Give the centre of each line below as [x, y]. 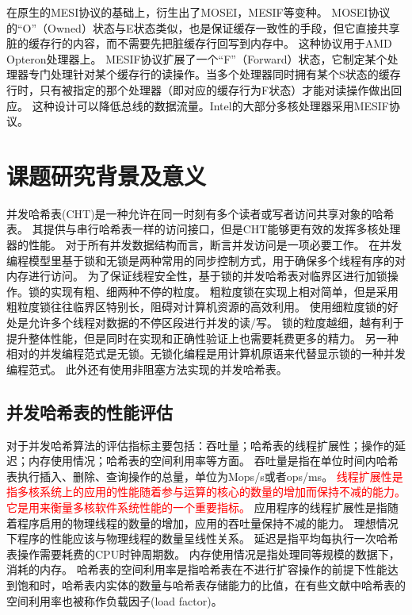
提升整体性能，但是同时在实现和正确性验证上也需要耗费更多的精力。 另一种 [202, 338]
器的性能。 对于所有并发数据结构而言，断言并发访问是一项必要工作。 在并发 [204, 245]
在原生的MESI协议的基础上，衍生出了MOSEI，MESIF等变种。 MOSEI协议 [198, 12]
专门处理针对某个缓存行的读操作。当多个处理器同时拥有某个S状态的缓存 [214, 74]
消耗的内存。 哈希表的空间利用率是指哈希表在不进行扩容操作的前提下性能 [197, 569]
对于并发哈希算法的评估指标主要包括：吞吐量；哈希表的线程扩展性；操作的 [200, 445]
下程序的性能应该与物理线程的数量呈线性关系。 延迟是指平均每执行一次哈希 [202, 538]
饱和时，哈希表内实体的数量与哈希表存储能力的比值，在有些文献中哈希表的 [211, 584]
